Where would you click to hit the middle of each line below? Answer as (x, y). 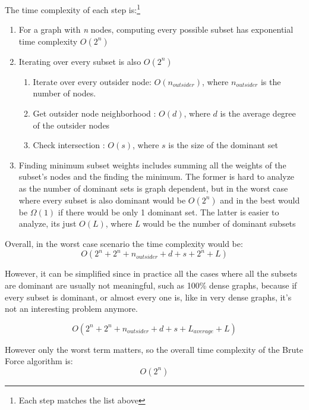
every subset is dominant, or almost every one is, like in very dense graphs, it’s (148, 297)
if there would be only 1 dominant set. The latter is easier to (168, 212)
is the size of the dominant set (223, 145)
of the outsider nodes (71, 125)
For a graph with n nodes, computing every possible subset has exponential (156, 29)
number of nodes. (64, 93)
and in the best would (260, 200)
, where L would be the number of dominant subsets (201, 223)
